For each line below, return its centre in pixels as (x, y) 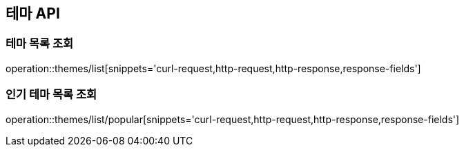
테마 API (33, 13)
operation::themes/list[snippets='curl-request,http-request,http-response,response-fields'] (213, 68)
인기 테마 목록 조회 (51, 95)
